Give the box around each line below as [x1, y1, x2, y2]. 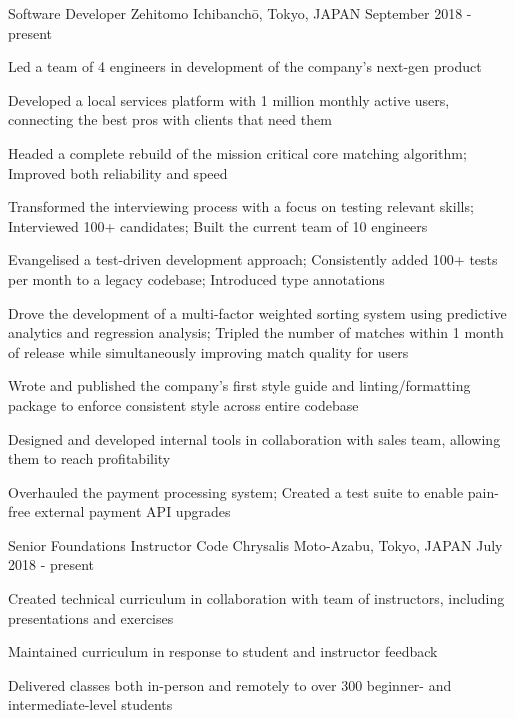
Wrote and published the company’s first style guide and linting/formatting [8, 375, 471, 396]
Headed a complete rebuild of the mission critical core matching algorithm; [8, 142, 467, 163]
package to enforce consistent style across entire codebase [8, 394, 359, 415]
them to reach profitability [8, 448, 171, 469]
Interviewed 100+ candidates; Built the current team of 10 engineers [8, 215, 428, 236]
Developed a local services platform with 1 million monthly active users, [8, 89, 450, 110]
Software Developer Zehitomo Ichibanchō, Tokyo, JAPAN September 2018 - [8, 3, 472, 23]
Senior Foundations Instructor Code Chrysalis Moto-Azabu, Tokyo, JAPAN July [8, 534, 503, 555]
